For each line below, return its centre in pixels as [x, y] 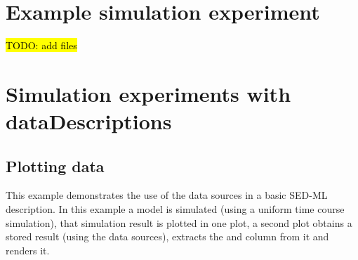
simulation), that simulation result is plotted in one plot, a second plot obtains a [179, 222]
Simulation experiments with [148, 93]
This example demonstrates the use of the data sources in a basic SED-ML [167, 195]
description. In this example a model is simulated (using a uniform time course [175, 209]
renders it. [28, 250]
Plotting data [55, 165]
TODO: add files [41, 45]
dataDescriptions [89, 121]
